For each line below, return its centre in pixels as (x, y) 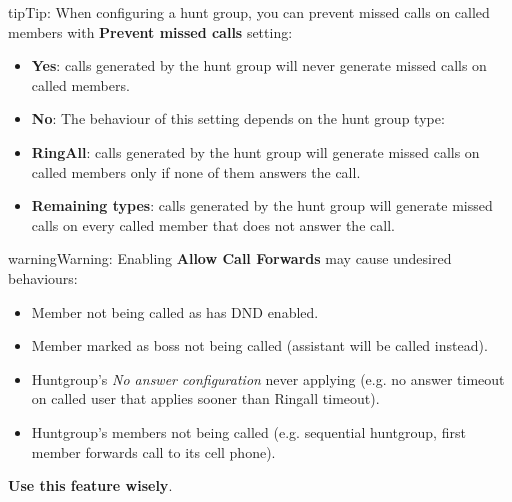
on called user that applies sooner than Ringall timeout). (205, 398)
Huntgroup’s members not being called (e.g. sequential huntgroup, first (248, 431)
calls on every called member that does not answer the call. (213, 224)
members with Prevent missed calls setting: (150, 31)
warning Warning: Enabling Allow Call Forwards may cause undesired (230, 258)
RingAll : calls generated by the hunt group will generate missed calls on (255, 151)
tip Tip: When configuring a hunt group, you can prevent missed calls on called (249, 12)
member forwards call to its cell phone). (153, 451)
